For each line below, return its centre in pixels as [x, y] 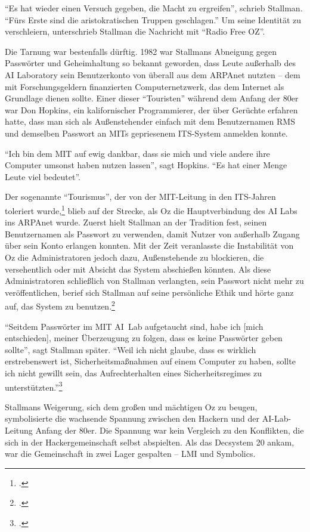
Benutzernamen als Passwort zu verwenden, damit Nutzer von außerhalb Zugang [152, 233]
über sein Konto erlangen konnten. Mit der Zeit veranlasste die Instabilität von [149, 245]
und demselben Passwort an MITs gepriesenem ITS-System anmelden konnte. [146, 133]
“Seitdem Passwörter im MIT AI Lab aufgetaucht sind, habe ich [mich [134, 326]
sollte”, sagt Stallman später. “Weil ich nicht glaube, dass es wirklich [131, 349]
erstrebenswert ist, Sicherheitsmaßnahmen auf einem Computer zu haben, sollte [150, 361]
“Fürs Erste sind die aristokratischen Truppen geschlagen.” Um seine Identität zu [153, 19]
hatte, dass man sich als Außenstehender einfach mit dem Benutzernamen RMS [150, 121]
